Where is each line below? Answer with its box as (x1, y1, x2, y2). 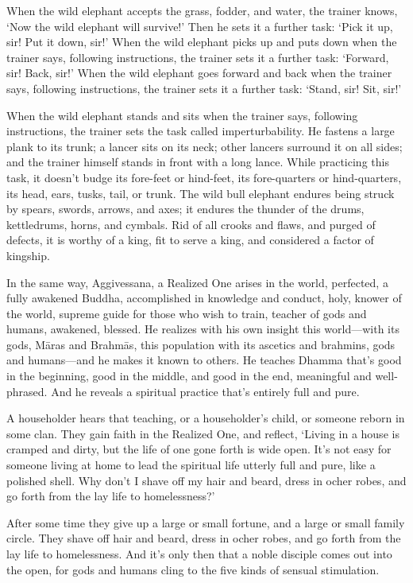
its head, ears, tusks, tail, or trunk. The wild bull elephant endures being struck (6, 185, 395, 201)
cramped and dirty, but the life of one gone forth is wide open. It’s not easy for (6, 441, 392, 457)
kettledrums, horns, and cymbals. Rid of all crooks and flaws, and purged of (6, 216, 376, 232)
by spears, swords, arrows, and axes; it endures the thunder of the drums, (6, 200, 365, 217)
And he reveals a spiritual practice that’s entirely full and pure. (51, 383, 360, 399)
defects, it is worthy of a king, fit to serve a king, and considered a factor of (6, 231, 374, 248)
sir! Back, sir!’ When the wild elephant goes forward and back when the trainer (6, 64, 392, 81)
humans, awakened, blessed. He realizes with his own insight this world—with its (6, 321, 399, 337)
